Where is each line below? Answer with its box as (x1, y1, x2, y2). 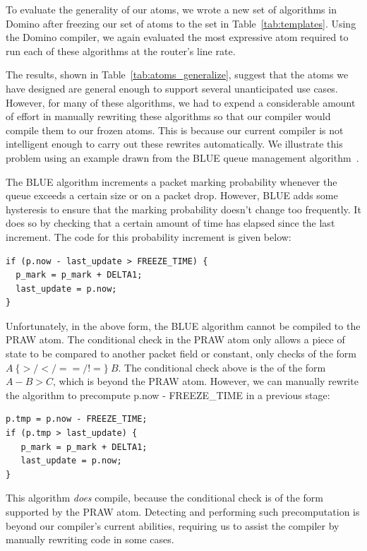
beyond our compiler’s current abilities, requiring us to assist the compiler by (6, 518, 339, 533)
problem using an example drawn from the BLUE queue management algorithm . (6, 150, 359, 165)
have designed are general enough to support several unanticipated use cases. (6, 81, 338, 95)
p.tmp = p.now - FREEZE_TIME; (6, 414, 148, 425)
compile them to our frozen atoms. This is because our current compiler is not (6, 122, 344, 137)
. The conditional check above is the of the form (118, 360, 326, 374)
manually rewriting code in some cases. (6, 532, 174, 547)
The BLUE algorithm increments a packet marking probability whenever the (6, 174, 337, 189)
